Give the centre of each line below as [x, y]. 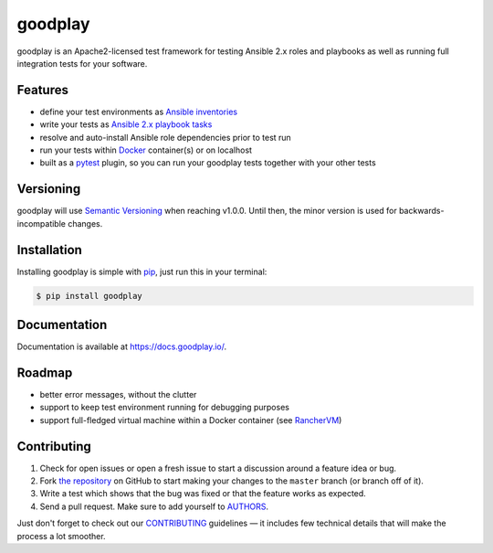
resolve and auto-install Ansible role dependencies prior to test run [165, 137]
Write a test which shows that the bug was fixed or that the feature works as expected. [203, 494]
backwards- [421, 211]
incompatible [41, 223]
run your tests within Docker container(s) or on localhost [146, 150]
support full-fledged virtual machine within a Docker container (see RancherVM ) [191, 420]
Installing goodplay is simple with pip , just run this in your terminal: [142, 271]
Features [42, 90]
